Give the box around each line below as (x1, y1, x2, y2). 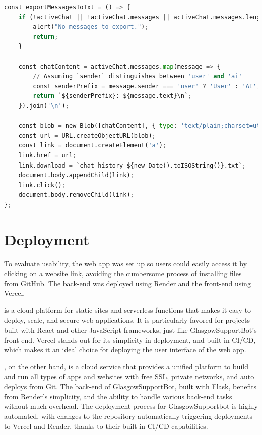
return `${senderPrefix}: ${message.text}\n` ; (33, 92, 192, 100)
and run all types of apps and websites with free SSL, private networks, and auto (4, 371, 254, 382)
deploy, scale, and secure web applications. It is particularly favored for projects (4, 314, 250, 325)
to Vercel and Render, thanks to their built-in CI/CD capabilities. (4, 420, 208, 431)
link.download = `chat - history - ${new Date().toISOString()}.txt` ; (18, 161, 246, 169)
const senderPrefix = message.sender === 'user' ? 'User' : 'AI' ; (33, 82, 260, 90)
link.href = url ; (18, 151, 77, 159)
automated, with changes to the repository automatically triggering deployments (4, 410, 253, 421)
